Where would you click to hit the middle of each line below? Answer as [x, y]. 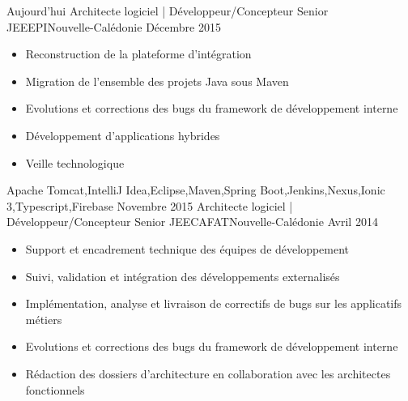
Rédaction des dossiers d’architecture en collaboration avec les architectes [208, 373]
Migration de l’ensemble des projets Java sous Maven [157, 81]
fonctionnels [55, 389]
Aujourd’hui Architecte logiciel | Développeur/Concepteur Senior [168, 11]
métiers [44, 319]
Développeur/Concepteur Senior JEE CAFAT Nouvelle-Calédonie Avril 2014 [192, 222]
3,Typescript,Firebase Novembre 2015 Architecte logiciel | [150, 205]
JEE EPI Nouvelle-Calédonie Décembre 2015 [114, 26]
